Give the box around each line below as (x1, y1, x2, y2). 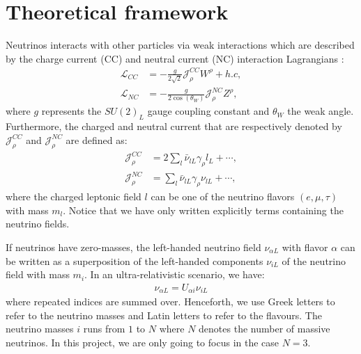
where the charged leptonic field (6, 189, 141, 204)
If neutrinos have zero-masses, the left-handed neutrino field (6, 240, 261, 255)
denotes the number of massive (199, 321, 330, 336)
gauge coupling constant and (147, 104, 270, 118)
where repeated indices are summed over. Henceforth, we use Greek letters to (6, 294, 335, 309)
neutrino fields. (6, 216, 70, 231)
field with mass (6, 267, 70, 282)
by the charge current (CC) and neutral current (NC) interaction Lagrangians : (6, 51, 344, 65)
